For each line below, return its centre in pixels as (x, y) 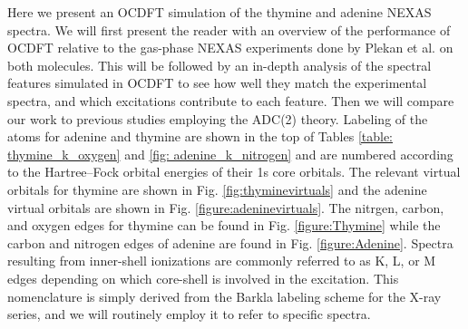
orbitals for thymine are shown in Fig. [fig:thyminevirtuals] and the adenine (217, 189)
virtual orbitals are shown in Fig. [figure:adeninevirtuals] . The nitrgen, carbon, (226, 207)
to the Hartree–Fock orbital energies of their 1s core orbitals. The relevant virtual (234, 172)
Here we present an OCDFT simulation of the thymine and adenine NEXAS (219, 12)
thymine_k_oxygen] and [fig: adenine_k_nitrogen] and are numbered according (230, 154)
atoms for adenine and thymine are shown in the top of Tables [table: (200, 136)
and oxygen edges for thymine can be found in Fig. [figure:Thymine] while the (224, 225)
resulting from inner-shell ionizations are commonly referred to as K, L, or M (222, 261)
